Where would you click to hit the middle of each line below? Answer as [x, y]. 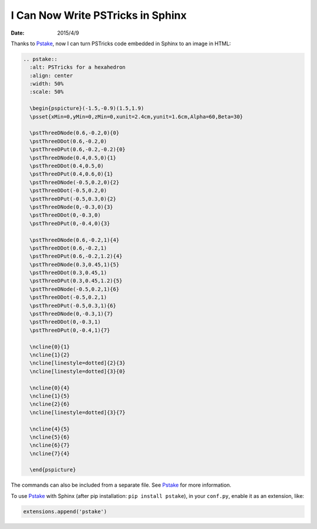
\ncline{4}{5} [50, 429]
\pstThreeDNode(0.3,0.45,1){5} [75, 264]
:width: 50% [47, 84]
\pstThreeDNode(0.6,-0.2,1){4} [75, 240]
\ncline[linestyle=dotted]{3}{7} [77, 412]
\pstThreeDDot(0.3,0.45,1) [68, 273]
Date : [18, 33]
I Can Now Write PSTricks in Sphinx [99, 15]
